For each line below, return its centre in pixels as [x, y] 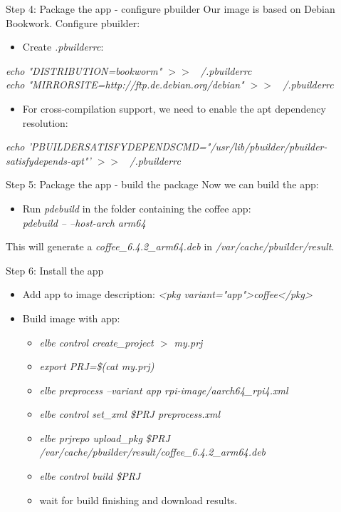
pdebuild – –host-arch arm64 [84, 222]
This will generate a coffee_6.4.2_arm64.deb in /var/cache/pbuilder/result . [170, 246]
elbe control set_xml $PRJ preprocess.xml [130, 414]
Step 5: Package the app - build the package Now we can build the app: [162, 184]
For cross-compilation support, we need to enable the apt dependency [174, 108]
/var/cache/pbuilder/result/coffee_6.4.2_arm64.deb [153, 452]
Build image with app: [71, 318]
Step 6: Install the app [55, 270]
